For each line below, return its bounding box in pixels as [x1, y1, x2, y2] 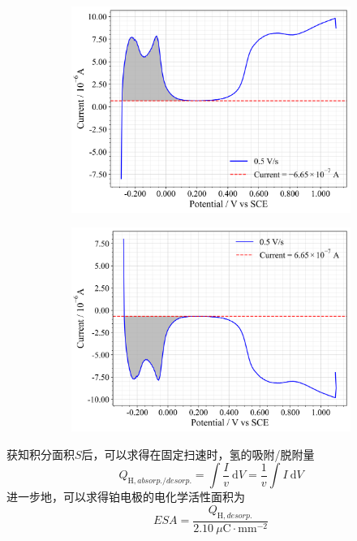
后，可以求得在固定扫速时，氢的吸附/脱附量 [81, 445, 315, 462]
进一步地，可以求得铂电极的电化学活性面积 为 [6, 488, 245, 505]
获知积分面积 [6, 445, 75, 462]
